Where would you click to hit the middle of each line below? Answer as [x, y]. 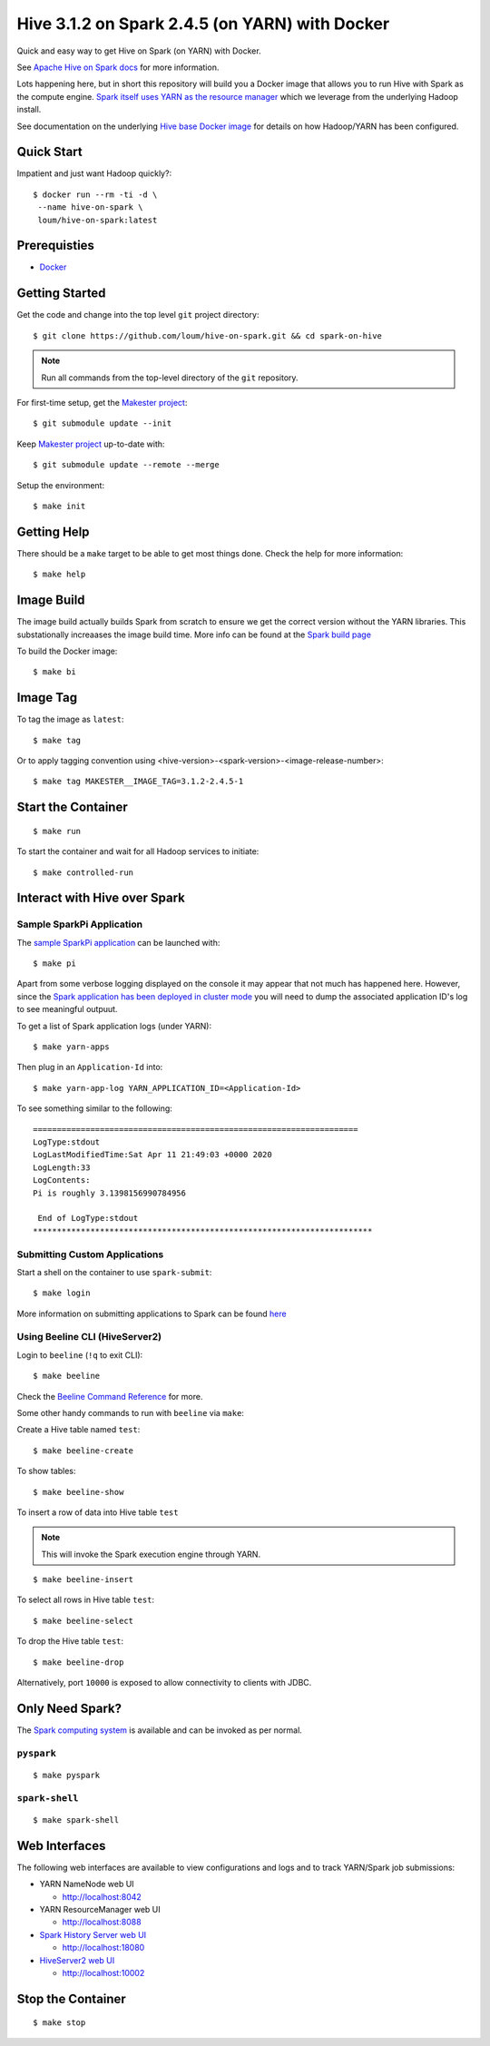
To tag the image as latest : [70, 719]
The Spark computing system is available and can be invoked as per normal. [160, 1730]
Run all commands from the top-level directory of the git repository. [170, 378]
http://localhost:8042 [102, 1896]
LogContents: [62, 1180]
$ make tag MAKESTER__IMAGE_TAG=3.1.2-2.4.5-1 [138, 782]
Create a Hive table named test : [78, 1430]
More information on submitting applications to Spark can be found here [152, 1313]
